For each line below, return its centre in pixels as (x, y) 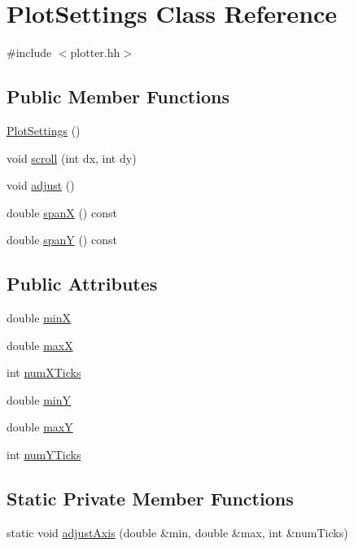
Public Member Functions (118, 96)
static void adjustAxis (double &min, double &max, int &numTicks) (177, 532)
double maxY (40, 427)
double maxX (40, 345)
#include (29, 53)
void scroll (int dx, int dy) (72, 158)
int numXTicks (44, 372)
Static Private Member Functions (150, 499)
